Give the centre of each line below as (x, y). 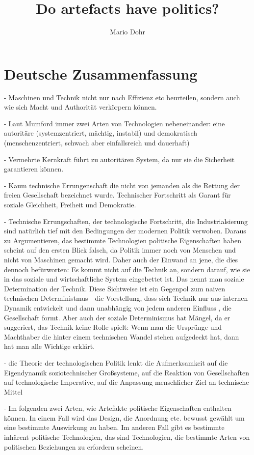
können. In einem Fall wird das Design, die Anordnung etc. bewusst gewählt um (124, 417)
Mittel (13, 391)
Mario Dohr (127, 32)
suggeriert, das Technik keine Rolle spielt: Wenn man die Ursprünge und (113, 327)
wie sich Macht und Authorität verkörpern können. (80, 107)
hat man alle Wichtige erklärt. (50, 346)
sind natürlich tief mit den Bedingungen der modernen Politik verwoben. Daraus (125, 231)
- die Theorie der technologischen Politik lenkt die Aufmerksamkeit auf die (116, 362)
